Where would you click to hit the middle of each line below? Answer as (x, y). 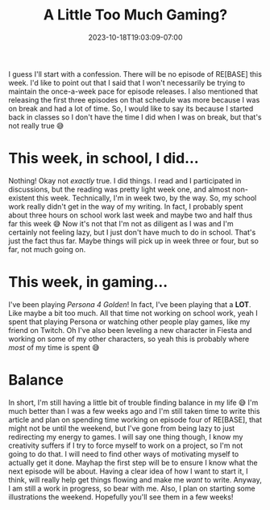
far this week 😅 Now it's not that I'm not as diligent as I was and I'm (121, 223)
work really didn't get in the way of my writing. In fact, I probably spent (126, 206)
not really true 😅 (36, 125)
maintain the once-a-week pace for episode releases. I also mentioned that (133, 91)
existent (21, 198)
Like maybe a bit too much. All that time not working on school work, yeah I (133, 313)
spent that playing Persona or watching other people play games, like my (129, 322)
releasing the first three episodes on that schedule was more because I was (134, 99)
